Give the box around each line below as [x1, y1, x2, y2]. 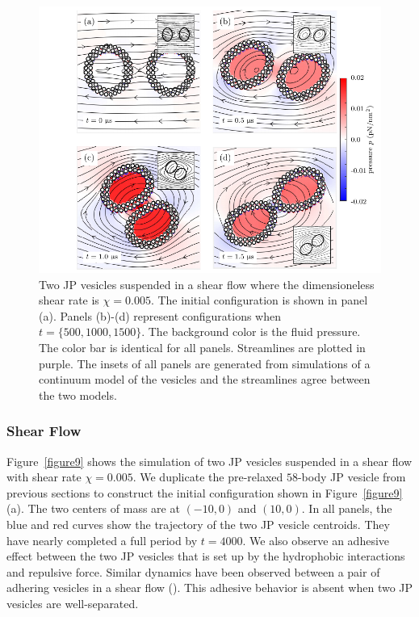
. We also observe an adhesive [242, 531, 390, 548]
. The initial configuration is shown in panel [150, 292, 368, 308]
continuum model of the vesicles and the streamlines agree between [39, 371, 371, 388]
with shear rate [6, 468, 82, 485]
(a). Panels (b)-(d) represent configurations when [39, 307, 282, 324]
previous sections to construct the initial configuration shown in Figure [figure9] [6, 484, 403, 501]
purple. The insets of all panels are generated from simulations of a [39, 355, 371, 371]
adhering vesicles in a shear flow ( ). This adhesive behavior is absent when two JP [6, 579, 413, 596]
